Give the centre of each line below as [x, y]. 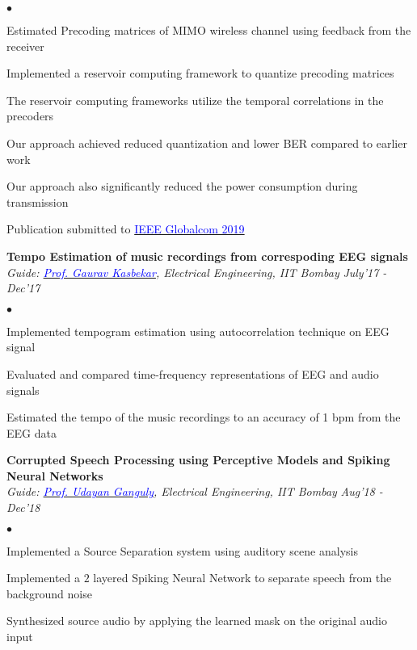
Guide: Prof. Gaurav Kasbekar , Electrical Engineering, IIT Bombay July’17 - [197, 272]
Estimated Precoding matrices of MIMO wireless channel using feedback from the [209, 30]
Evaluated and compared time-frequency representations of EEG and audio [193, 373]
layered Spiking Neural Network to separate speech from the [242, 578]
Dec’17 [23, 288]
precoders [30, 116]
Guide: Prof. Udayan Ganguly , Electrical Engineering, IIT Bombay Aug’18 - [195, 491]
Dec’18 [23, 507]
